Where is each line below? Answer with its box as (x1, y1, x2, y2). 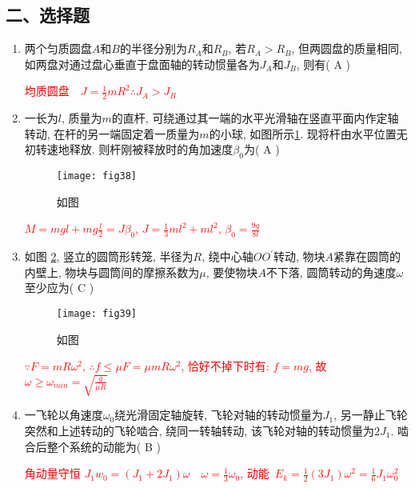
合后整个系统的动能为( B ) (24, 438, 161, 454)
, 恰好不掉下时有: (181, 358, 269, 374)
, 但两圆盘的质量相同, (291, 40, 402, 57)
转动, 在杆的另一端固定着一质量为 (24, 125, 200, 142)
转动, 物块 (273, 248, 325, 265)
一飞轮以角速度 (24, 406, 103, 423)
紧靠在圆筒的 (333, 248, 401, 265)
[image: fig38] (56, 170, 138, 182)
